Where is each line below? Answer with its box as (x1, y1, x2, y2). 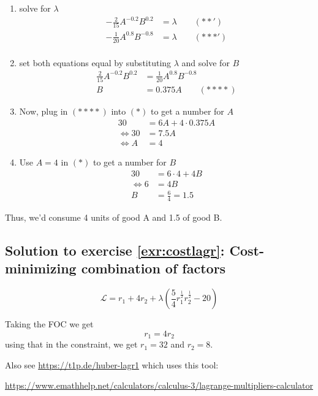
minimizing (5, 259, 77, 278)
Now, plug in (19, 105, 68, 118)
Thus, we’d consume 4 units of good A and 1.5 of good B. (5, 211, 222, 224)
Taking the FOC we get (5, 318, 94, 330)
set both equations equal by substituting (19, 56, 172, 69)
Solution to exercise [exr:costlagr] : (5, 241, 225, 259)
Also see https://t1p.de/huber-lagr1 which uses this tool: (5, 358, 219, 371)
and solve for (181, 56, 230, 69)
